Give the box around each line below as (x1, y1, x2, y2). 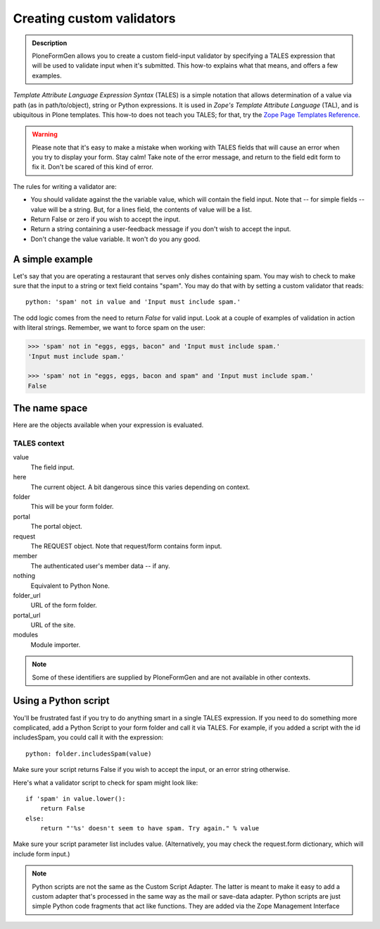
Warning (32, 130, 58, 139)
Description (32, 39, 68, 47)
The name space (13, 402, 88, 414)
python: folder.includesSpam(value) (25, 749, 152, 758)
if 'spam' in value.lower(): (25, 794, 126, 803)
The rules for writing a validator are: (13, 182, 118, 190)
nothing (13, 572, 35, 580)
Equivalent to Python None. (30, 582, 110, 590)
